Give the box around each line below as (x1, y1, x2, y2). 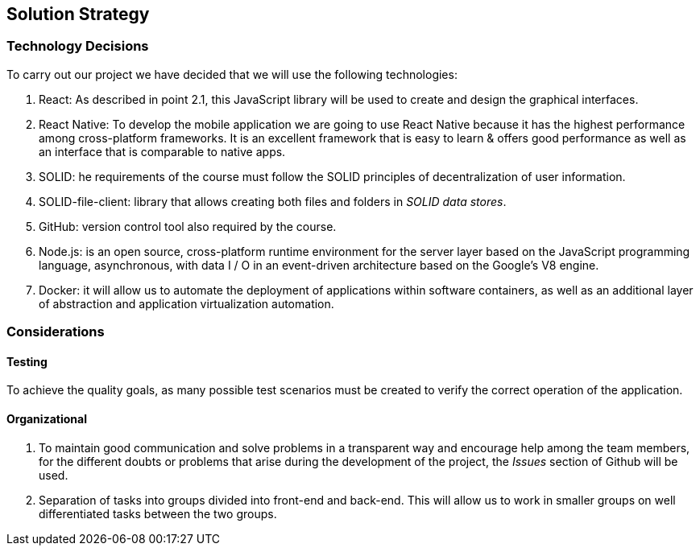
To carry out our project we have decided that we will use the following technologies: (6, 67, 458, 81)
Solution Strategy (6, 4, 150, 24)
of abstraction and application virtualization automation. (39, 296, 334, 311)
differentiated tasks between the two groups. (39, 506, 277, 521)
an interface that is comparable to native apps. (39, 144, 286, 159)
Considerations (6, 323, 105, 340)
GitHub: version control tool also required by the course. (39, 219, 337, 233)
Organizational (6, 412, 87, 426)
